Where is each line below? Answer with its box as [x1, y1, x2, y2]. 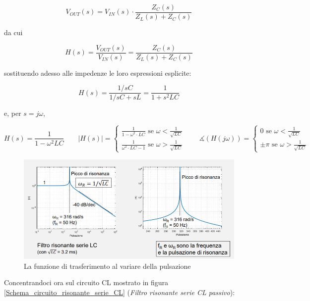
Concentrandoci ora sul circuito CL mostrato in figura [4, 277, 169, 288]
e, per [4, 108, 21, 118]
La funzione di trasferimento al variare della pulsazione [24, 260, 191, 271]
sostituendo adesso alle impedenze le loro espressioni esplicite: [4, 67, 191, 78]
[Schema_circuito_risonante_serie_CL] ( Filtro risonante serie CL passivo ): [4, 287, 235, 297]
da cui [4, 27, 23, 38]
